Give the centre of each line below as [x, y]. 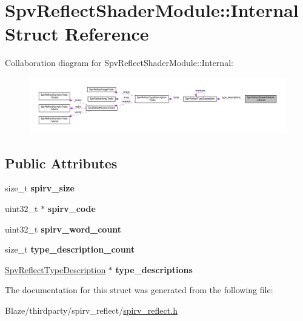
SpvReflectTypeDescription [55, 269]
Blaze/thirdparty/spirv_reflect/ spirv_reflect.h [91, 310]
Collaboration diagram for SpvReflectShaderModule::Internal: [119, 63]
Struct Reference [77, 34]
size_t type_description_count [70, 249]
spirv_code [72, 209]
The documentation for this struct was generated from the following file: [139, 290]
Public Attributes [61, 163]
